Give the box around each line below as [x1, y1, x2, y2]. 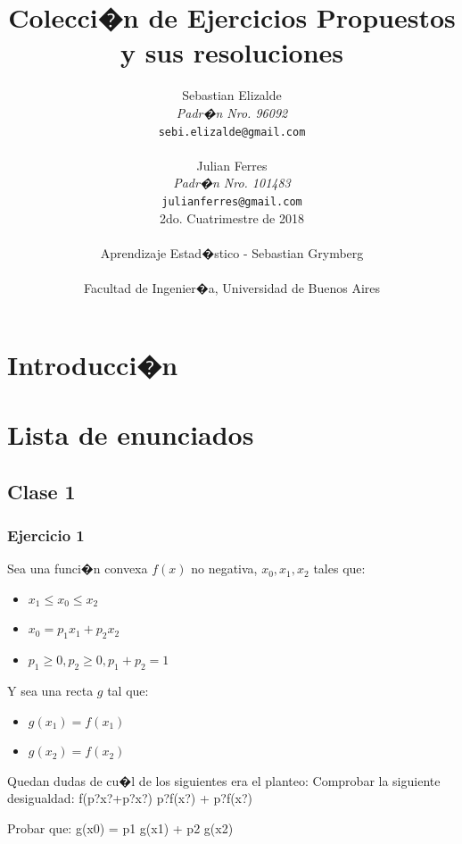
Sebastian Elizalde [182, 86, 282, 104]
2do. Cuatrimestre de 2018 [160, 208, 304, 227]
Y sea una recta [7, 681, 94, 699]
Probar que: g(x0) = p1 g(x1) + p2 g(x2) [7, 818, 234, 837]
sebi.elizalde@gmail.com [158, 125, 306, 138]
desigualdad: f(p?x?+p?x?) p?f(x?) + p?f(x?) [7, 789, 253, 807]
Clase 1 [7, 477, 76, 505]
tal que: [107, 681, 149, 699]
